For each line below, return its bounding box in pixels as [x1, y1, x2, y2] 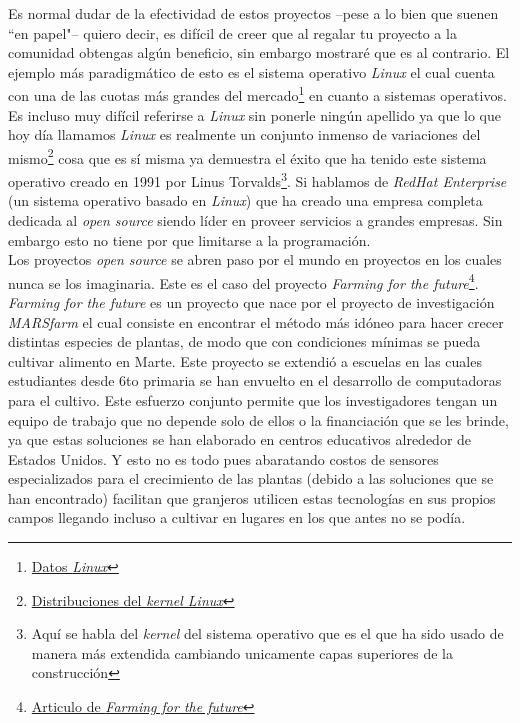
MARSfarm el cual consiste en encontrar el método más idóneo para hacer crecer [8, 311, 504, 332]
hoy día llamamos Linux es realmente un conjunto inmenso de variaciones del [8, 124, 481, 145]
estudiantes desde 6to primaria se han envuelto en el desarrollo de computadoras [8, 370, 502, 391]
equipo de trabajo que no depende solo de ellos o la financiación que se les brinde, [8, 409, 509, 430]
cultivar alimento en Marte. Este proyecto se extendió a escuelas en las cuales [8, 350, 482, 371]
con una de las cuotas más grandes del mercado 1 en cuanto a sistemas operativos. [8, 82, 507, 106]
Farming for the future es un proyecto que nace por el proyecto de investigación [8, 291, 495, 312]
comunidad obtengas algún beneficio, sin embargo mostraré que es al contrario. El [8, 42, 510, 63]
